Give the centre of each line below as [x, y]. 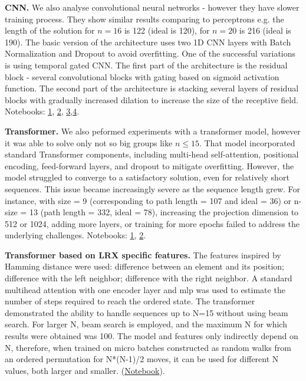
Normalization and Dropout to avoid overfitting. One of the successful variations [150, 53]
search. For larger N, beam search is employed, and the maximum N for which [146, 324]
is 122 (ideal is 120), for [167, 30]
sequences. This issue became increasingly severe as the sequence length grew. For [153, 188]
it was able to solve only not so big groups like [89, 142]
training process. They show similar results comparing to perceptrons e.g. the [144, 19]
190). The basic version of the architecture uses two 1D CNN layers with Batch [148, 42]
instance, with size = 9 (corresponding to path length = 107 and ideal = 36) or [148, 200]
